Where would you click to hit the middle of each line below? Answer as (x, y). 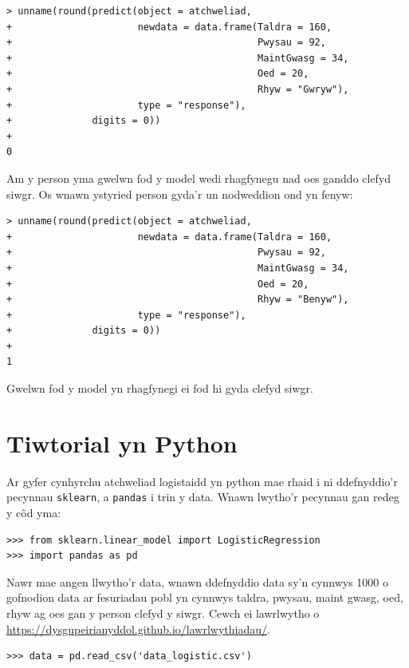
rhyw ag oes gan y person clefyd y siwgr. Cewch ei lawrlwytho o (163, 613)
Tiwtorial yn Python (122, 443)
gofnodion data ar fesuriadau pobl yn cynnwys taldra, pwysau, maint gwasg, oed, (205, 597)
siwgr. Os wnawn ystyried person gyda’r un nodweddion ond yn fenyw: (180, 194)
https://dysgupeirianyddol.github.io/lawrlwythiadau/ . (138, 628)
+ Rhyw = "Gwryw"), (178, 89)
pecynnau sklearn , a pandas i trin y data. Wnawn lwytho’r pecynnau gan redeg (203, 497)
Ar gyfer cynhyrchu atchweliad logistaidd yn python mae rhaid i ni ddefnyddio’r (202, 481)
